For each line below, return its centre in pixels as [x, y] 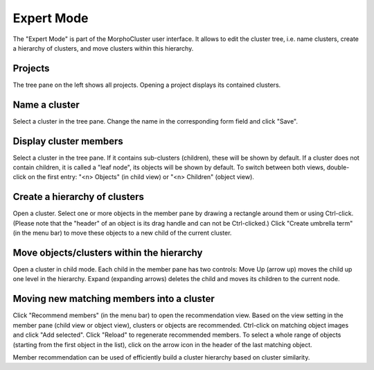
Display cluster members [68, 141]
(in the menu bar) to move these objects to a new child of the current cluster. [122, 233]
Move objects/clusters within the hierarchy [108, 252]
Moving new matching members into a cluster [114, 299]
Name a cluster [46, 104]
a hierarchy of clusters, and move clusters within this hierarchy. [103, 48]
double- [338, 167]
